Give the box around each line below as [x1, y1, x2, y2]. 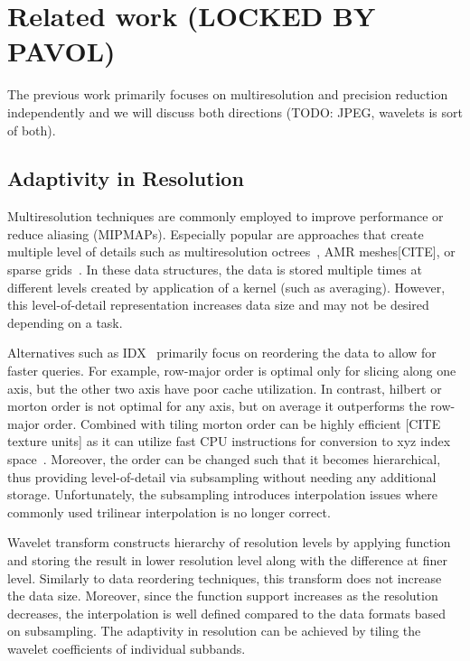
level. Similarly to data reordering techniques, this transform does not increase [7, 568, 442, 587]
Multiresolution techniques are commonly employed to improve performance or [7, 207, 444, 226]
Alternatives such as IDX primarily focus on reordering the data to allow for [7, 343, 437, 362]
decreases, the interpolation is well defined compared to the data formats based [7, 603, 446, 622]
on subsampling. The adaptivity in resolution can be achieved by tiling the [7, 621, 421, 640]
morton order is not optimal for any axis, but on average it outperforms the [7, 396, 427, 415]
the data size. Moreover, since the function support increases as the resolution [7, 586, 438, 605]
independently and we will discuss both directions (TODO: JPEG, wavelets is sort [7, 102, 463, 121]
